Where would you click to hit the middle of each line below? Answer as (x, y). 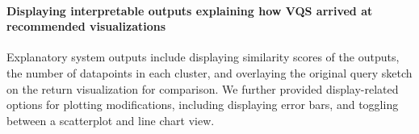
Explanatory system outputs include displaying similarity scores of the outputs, (203, 57)
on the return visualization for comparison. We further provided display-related (203, 88)
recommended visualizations (86, 26)
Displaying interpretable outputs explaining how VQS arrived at (190, 10)
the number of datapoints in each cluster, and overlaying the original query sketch (209, 72)
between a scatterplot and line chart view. (111, 120)
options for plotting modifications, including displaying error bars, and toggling (203, 105)
